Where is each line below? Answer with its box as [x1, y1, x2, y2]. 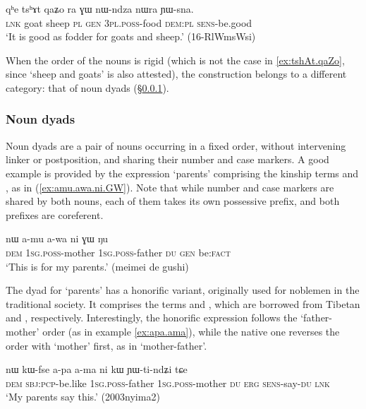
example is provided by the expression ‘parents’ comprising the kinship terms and [6, 165, 359, 180]
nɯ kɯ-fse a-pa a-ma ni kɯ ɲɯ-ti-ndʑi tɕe [6, 362, 188, 377]
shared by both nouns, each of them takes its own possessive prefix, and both [6, 194, 340, 208]
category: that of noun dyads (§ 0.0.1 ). [6, 80, 169, 95]
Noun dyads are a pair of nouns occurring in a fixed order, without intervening [6, 138, 346, 153]
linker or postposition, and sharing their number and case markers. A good [6, 152, 329, 167]
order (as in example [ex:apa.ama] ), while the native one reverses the [42, 324, 340, 338]
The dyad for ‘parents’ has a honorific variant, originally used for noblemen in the [6, 283, 360, 297]
